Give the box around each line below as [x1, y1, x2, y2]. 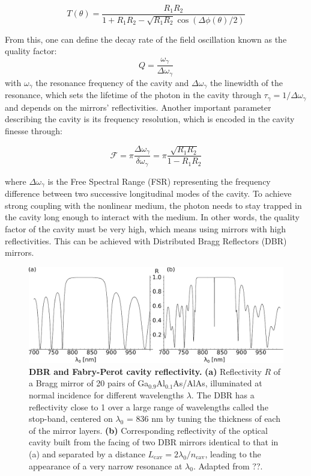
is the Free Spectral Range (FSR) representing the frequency [47, 175, 271, 187]
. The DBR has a [191, 389, 255, 401]
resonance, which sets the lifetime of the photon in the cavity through [5, 88, 261, 101]
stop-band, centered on [29, 412, 113, 425]
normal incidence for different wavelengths [29, 389, 184, 401]
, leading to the [205, 447, 261, 460]
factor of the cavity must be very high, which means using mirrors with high [5, 223, 286, 235]
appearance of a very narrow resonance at [29, 459, 183, 472]
